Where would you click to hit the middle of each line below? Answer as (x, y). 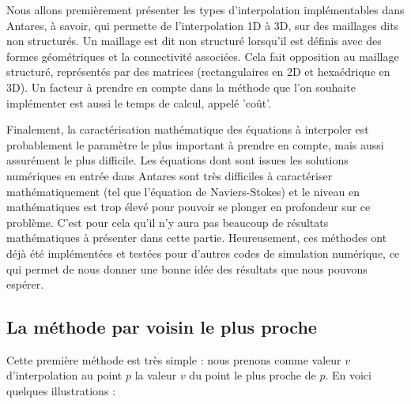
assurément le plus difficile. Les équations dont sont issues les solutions (177, 160)
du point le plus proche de (253, 375)
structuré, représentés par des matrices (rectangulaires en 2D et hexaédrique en (198, 72)
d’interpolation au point (64, 375)
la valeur (156, 375)
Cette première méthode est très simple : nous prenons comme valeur (174, 359)
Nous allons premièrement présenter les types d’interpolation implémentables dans (205, 9)
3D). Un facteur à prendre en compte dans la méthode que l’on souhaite (181, 87)
